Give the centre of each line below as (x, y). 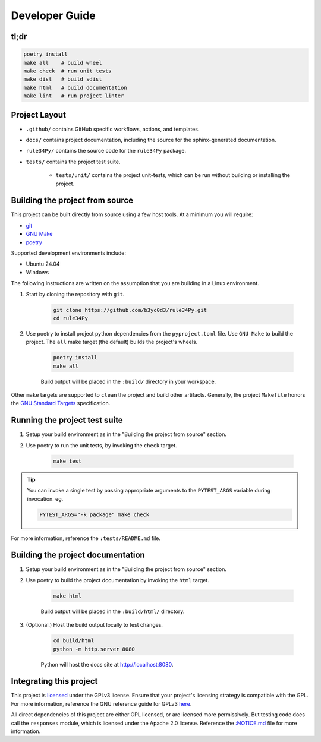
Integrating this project (54, 681)
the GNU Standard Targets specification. (61, 403)
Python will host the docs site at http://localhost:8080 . (107, 664)
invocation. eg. (45, 498)
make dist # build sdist (63, 79)
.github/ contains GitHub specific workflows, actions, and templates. (113, 129)
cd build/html (74, 641)
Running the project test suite (67, 420)
